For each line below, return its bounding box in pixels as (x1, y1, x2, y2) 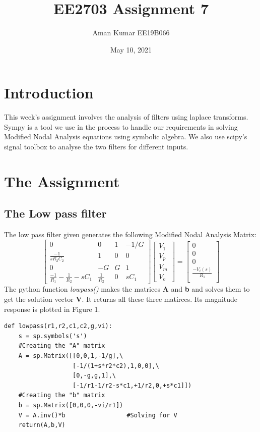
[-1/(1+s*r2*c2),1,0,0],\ (73, 362, 159, 369)
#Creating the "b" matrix (18, 392, 105, 399)
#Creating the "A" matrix (18, 342, 105, 350)
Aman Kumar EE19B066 (92, 27, 170, 38)
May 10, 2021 (110, 44, 152, 55)
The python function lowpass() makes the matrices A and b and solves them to (4, 284, 250, 294)
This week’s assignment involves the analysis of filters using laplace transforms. (4, 112, 248, 122)
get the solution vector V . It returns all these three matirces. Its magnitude (4, 294, 238, 304)
